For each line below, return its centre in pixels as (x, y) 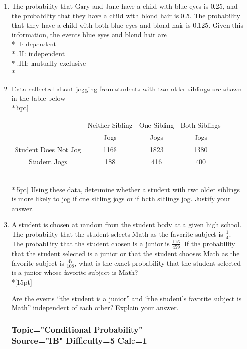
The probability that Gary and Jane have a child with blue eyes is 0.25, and (124, 6)
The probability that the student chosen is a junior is (91, 243)
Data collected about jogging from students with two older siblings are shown (127, 88)
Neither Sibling (110, 125)
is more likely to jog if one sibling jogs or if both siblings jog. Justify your (121, 199)
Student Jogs (48, 161)
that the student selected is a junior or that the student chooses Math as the (125, 253)
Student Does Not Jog (48, 149)
